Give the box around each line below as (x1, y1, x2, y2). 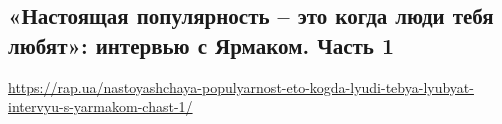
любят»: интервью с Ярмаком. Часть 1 (8, 29, 394, 60)
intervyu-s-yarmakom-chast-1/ (8, 96, 193, 117)
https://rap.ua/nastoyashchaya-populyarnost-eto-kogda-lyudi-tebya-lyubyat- (8, 76, 474, 97)
